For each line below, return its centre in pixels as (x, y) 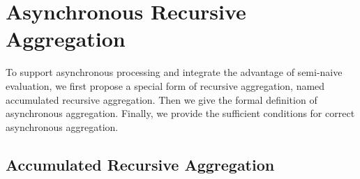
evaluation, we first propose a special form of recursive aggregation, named (165, 85)
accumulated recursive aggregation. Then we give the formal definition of (162, 99)
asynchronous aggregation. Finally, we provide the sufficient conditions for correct (180, 113)
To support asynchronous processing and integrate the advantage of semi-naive (174, 72)
